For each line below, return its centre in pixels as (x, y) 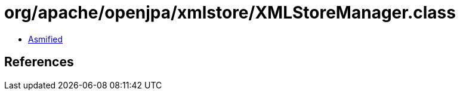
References (39, 62)
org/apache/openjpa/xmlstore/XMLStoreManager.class (230, 13)
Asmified (46, 39)
